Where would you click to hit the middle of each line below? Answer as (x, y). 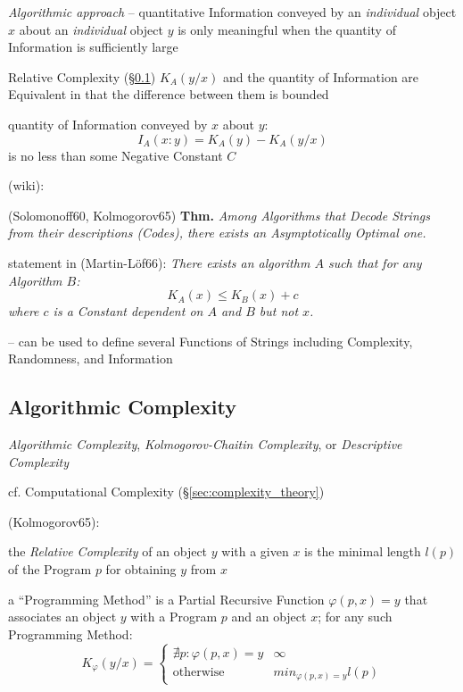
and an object (269, 617)
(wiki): (26, 185)
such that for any (375, 262)
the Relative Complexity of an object (108, 551)
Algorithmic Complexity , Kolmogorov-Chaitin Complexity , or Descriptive (205, 444)
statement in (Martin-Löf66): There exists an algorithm (159, 262)
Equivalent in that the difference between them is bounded (169, 94)
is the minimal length (363, 551)
